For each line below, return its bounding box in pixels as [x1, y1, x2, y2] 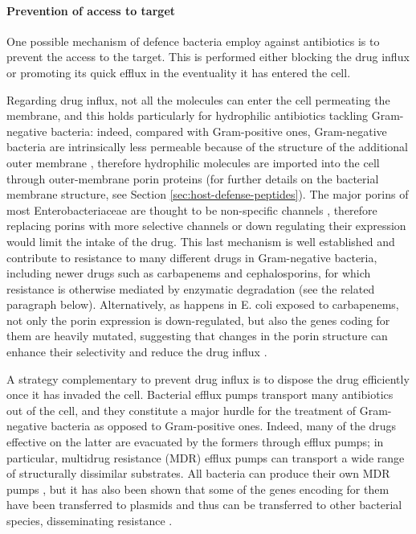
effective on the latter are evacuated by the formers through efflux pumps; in [6, 433, 384, 450]
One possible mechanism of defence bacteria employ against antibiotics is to [6, 32, 380, 49]
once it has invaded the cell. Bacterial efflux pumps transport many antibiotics [6, 386, 394, 403]
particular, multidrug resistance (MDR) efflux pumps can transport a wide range [6, 449, 405, 466]
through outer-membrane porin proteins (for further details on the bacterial [6, 170, 379, 187]
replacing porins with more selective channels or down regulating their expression [6, 217, 406, 234]
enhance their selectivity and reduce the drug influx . [6, 343, 267, 360]
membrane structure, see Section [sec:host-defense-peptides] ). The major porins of [6, 186, 409, 203]
